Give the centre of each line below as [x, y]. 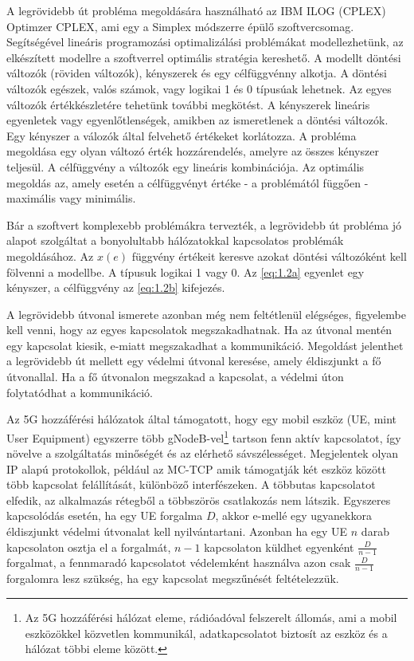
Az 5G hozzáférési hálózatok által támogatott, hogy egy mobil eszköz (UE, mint [202, 419]
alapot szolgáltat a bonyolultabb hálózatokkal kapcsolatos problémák [175, 240]
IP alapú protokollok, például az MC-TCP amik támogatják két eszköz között [196, 468]
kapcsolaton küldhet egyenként [279, 547]
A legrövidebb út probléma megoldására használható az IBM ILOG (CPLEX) [196, 10]
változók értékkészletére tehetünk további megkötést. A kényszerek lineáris [188, 104]
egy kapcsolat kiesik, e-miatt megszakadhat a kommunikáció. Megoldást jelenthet [205, 345]
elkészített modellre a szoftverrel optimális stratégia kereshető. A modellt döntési [204, 57]
